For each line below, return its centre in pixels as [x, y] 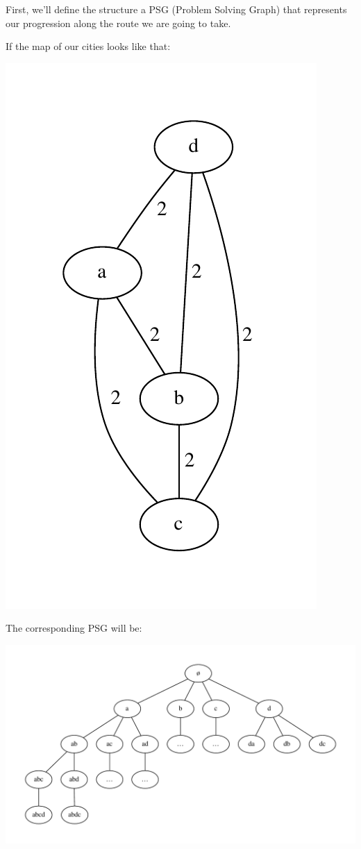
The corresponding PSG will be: [74, 628]
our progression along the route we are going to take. [118, 23]
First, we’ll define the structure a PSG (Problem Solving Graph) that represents [176, 9]
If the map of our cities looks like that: [88, 46]
